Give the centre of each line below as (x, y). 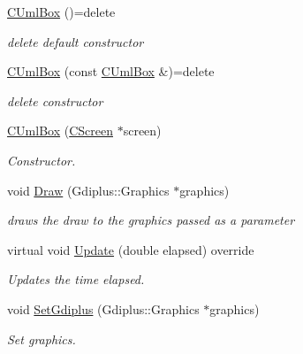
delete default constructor (76, 41)
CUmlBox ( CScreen (60, 131)
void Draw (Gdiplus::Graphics (88, 190)
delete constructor (55, 100)
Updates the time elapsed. (76, 279)
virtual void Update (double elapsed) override (131, 249)
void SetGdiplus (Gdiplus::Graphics (103, 308)
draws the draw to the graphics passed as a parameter (151, 220)
